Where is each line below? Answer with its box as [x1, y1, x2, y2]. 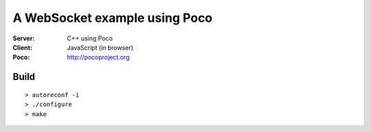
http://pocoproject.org [67, 53, 130, 62]
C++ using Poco [67, 34, 113, 42]
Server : [12, 34, 35, 42]
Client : [12, 43, 32, 51]
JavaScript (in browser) [67, 43, 134, 51]
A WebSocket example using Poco [12, 10, 213, 25]
